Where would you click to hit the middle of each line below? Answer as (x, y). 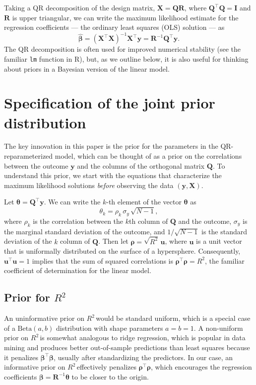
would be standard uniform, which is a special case (173, 318)
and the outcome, (205, 221)
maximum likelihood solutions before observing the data (89, 185)
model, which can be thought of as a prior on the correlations (148, 156)
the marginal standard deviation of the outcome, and (85, 231)
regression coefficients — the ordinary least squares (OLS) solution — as (114, 27)
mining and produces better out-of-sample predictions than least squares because (127, 347)
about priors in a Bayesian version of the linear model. (87, 68)
